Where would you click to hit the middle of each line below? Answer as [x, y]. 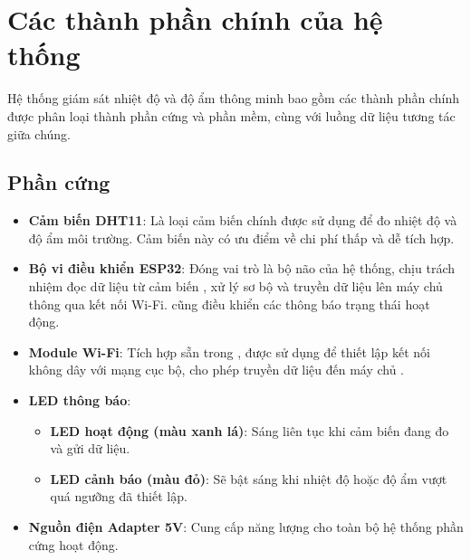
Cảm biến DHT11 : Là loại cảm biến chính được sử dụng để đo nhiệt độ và [243, 220]
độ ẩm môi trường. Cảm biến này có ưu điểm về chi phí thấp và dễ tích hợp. [241, 237]
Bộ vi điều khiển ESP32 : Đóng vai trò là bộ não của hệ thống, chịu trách [241, 268]
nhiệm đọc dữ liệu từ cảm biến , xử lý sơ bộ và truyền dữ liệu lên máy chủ [235, 286]
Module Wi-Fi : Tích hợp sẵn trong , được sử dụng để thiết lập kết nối [229, 351]
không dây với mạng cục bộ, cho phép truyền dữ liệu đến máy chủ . [216, 370]
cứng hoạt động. [73, 544]
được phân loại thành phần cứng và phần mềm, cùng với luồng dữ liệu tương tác [231, 115]
